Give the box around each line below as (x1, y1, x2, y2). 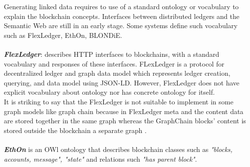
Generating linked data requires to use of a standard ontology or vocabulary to (4, 1, 239, 11)
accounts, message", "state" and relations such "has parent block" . (4, 153, 197, 164)
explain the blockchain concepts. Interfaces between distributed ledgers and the (4, 11, 239, 21)
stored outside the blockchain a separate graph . (4, 125, 147, 135)
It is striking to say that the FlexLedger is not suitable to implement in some (4, 96, 233, 106)
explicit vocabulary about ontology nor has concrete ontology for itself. (4, 87, 215, 97)
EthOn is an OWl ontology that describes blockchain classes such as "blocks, (4, 144, 233, 154)
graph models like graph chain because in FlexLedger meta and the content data (4, 106, 244, 116)
